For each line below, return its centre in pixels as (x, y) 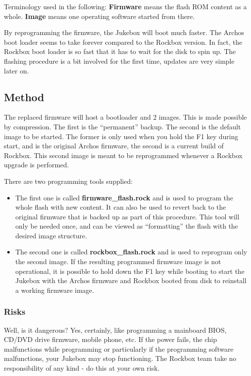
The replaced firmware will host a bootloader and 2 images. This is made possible (125, 117)
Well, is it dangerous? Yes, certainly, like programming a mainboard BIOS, (115, 330)
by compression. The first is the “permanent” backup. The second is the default (122, 126)
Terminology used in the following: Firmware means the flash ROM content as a (125, 6)
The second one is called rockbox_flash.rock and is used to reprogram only (131, 252)
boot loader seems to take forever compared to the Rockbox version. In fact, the (123, 42)
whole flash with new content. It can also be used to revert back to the (121, 207)
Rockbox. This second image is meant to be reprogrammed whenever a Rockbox (123, 155)
